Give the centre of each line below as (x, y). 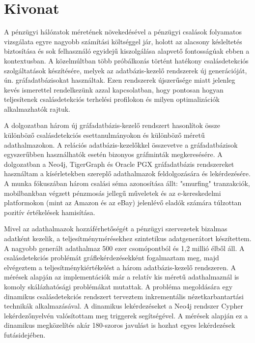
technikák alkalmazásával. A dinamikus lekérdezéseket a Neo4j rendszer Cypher (124, 306)
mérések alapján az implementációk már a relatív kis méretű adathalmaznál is (122, 277)
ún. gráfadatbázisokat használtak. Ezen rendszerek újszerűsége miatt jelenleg (120, 80)
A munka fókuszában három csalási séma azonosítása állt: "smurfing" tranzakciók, (127, 183)
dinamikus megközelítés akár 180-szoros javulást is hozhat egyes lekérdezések (120, 325)
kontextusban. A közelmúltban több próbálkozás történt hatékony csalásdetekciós (126, 60)
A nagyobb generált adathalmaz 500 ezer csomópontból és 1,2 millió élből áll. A (124, 248)
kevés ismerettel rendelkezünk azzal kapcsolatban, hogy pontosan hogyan (114, 89)
